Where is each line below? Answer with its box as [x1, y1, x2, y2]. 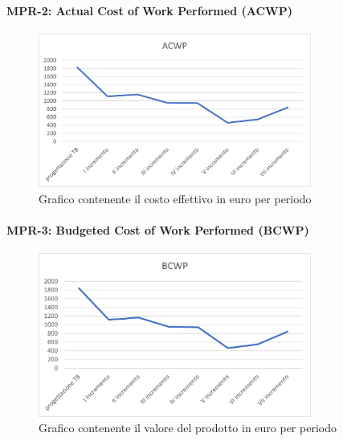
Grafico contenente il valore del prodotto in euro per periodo [39, 419, 337, 436]
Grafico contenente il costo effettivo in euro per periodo [39, 190, 312, 206]
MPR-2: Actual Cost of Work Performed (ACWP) [6, 2, 292, 18]
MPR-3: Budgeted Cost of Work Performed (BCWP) [6, 221, 309, 238]
